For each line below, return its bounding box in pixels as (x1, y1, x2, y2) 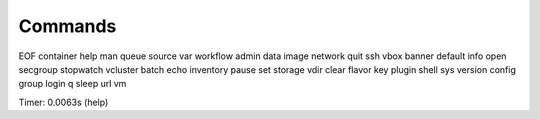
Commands (18, 15, 117, 37)
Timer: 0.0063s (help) (18, 96, 109, 108)
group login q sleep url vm (18, 78, 127, 90)
